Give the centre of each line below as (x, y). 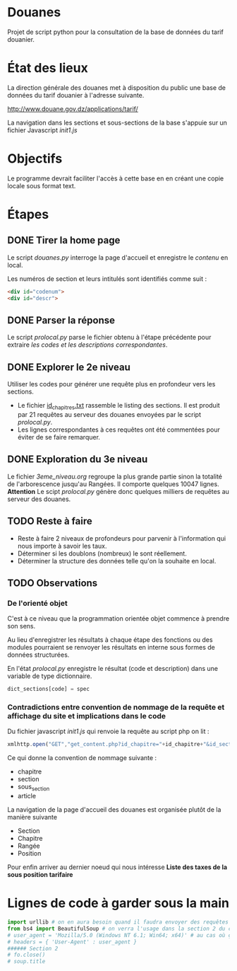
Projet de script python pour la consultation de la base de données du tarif (115, 32)
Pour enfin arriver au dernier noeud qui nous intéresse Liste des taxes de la (117, 867)
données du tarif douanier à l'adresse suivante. (76, 95)
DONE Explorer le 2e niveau (69, 367)
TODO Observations (53, 583)
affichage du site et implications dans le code (87, 716)
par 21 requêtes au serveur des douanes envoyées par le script (109, 414)
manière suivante (32, 817)
